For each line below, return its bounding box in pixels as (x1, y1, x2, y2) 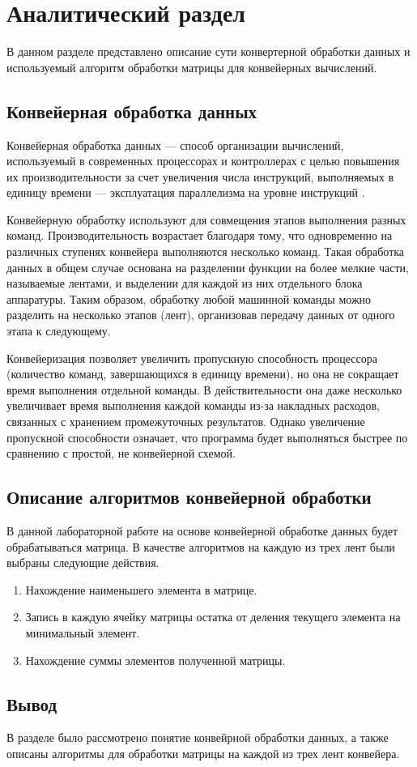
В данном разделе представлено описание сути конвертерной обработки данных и (6, 43, 411, 60)
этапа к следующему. (6, 322, 111, 339)
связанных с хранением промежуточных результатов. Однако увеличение (6, 413, 365, 430)
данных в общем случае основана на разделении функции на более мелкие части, (6, 258, 409, 275)
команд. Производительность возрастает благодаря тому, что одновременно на (6, 227, 393, 244)
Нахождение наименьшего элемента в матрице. (25, 581, 257, 598)
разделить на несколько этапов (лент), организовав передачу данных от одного (6, 306, 395, 323)
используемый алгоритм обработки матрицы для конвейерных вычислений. (6, 58, 377, 75)
